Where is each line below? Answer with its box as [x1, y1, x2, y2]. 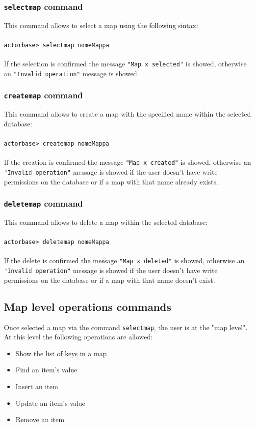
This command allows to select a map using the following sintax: [4, 20, 198, 30]
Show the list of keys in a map [15, 348, 107, 358]
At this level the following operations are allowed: [4, 332, 153, 342]
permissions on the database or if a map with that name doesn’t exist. [4, 274, 215, 285]
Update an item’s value [15, 397, 85, 408]
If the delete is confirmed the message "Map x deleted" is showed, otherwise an [4, 255, 245, 266]
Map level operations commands [4, 299, 172, 314]
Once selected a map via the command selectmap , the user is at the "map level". [4, 322, 248, 332]
